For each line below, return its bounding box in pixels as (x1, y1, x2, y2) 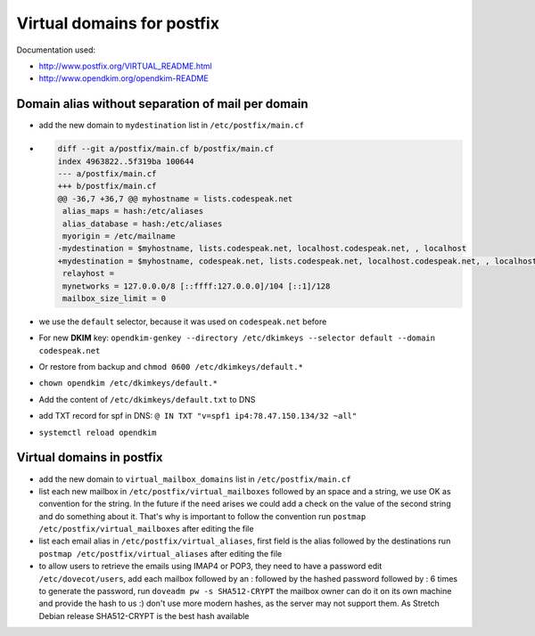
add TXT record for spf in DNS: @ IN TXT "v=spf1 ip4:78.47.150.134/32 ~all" (38, 411, 358, 421)
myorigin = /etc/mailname (62, 231, 176, 241)
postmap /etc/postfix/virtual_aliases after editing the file (38, 548, 283, 559)
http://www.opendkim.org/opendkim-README (38, 73, 209, 84)
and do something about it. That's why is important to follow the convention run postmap (38, 510, 366, 521)
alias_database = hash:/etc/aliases (62, 218, 223, 229)
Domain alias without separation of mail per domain (16, 96, 309, 111)
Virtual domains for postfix (16, 13, 220, 33)
